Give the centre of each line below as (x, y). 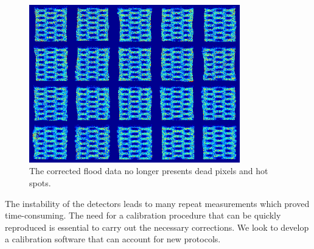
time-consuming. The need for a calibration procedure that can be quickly (143, 215)
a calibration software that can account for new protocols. (113, 239)
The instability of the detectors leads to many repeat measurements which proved (157, 203)
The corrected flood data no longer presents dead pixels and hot (149, 171)
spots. (40, 182)
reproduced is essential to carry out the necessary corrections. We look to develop (157, 227)
